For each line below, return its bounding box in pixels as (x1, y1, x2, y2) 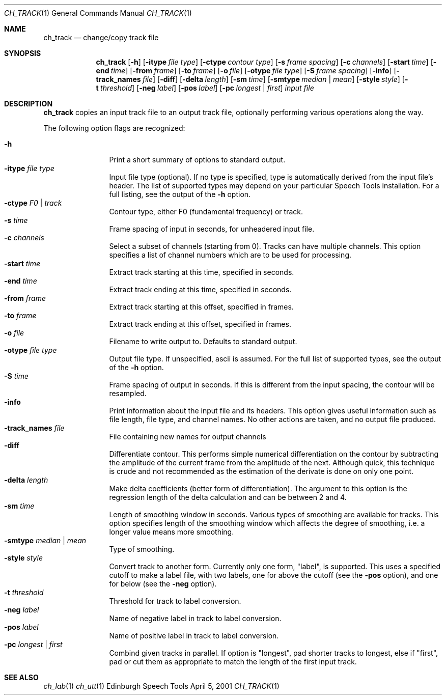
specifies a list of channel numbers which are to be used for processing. (109, 250, 352, 259)
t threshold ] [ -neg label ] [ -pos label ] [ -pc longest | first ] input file (96, 83, 314, 92)
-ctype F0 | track (4, 199, 62, 207)
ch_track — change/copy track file (43, 33, 159, 42)
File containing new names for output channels (109, 432, 266, 441)
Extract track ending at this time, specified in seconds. (109, 285, 292, 294)
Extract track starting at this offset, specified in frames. (109, 302, 294, 311)
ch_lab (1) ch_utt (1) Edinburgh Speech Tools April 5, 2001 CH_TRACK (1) (43, 682, 280, 690)
